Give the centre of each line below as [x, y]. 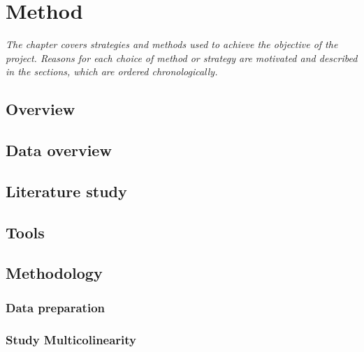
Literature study [66, 191]
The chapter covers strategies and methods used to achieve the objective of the [172, 44]
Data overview [59, 150]
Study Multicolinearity [71, 339]
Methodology [54, 273]
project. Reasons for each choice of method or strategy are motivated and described [182, 58]
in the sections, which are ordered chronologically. [112, 71]
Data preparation [56, 307]
